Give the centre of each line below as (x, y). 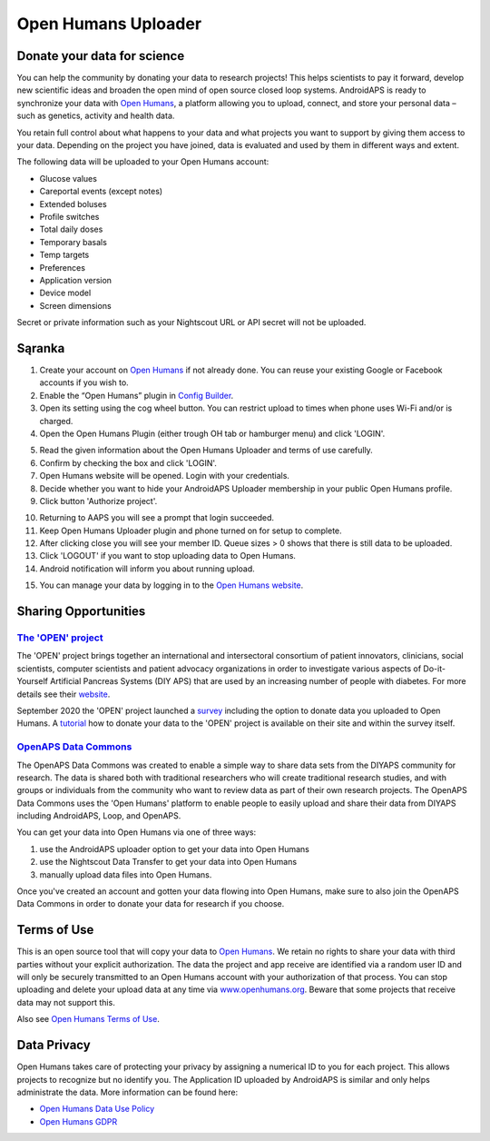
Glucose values (68, 178)
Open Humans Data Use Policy (97, 1109)
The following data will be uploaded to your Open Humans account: (143, 162)
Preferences (63, 267)
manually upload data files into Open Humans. (126, 874)
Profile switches (69, 216)
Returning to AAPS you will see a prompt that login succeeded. (157, 518)
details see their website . (64, 694)
